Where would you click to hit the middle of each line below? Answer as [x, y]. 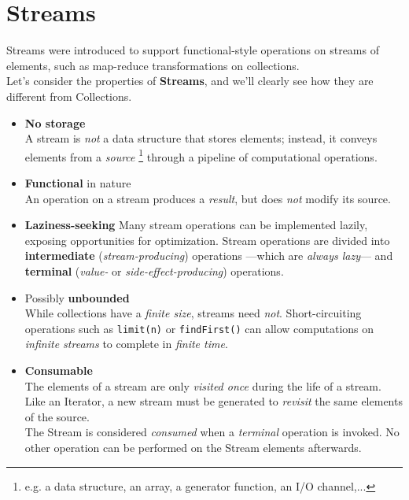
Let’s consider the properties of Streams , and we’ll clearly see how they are [190, 81]
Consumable [59, 370]
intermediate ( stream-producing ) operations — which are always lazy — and [209, 256]
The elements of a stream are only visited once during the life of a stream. [203, 385]
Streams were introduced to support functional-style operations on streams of [193, 50]
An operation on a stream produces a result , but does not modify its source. [208, 198]
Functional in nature [78, 182]
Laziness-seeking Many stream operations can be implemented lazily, [196, 225]
